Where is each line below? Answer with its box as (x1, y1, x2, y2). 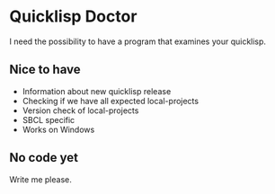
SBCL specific (22, 114, 75, 125)
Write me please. (9, 173, 72, 185)
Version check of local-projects (22, 105, 139, 116)
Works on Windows (22, 124, 95, 135)
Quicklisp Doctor (9, 6, 137, 27)
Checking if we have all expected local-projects (22, 95, 200, 106)
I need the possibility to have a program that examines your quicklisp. (9, 36, 267, 47)
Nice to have (9, 62, 81, 77)
